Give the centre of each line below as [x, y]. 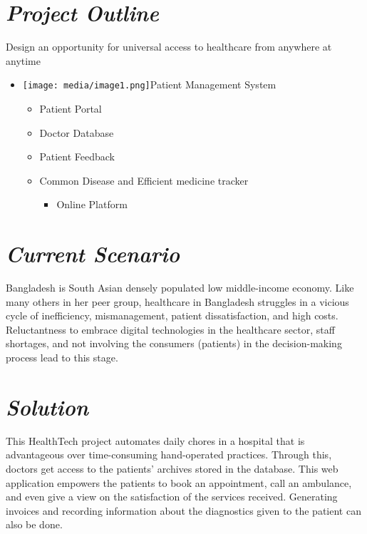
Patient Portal [71, 108]
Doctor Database [77, 132]
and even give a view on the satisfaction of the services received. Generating [172, 497]
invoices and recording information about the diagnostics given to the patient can [183, 510]
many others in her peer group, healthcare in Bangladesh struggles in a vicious [177, 301]
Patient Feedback [77, 156]
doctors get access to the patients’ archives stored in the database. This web [172, 468]
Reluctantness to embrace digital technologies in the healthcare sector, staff [170, 329]
